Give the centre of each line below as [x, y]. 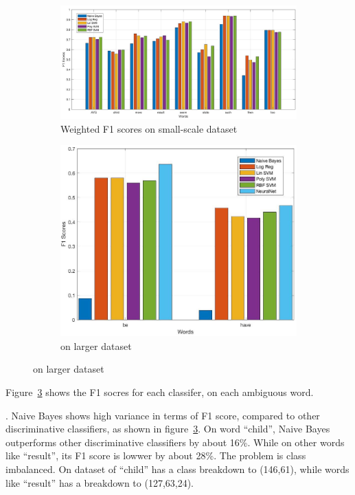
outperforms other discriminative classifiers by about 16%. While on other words [175, 442]
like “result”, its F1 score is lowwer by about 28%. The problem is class [156, 455]
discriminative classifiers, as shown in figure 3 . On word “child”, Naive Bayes [168, 429]
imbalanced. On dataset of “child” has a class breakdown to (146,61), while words [177, 469]
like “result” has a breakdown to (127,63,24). [100, 482]
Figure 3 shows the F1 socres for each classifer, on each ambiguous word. [160, 392]
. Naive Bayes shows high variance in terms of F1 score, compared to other [163, 415]
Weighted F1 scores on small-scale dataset [149, 128]
